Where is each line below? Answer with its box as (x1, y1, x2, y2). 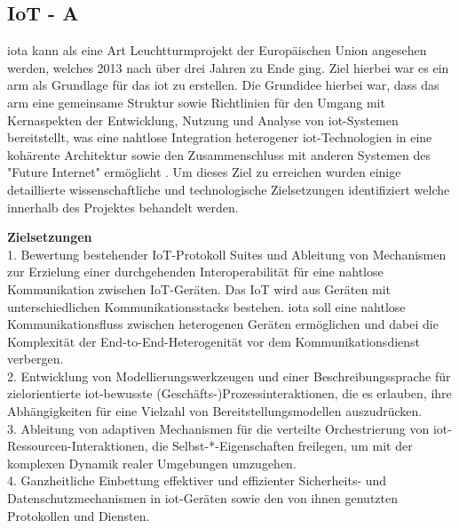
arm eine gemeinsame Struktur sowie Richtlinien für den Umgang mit (7, 92, 385, 111)
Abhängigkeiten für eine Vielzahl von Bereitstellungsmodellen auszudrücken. (7, 402, 423, 420)
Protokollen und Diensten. (7, 506, 150, 524)
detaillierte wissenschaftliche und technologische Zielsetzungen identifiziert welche (7, 180, 450, 198)
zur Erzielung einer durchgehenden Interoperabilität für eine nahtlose (7, 262, 384, 281)
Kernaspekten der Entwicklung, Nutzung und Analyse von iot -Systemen (7, 110, 399, 129)
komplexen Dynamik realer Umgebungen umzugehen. (7, 453, 297, 472)
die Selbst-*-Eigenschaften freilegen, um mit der (152, 436, 413, 455)
